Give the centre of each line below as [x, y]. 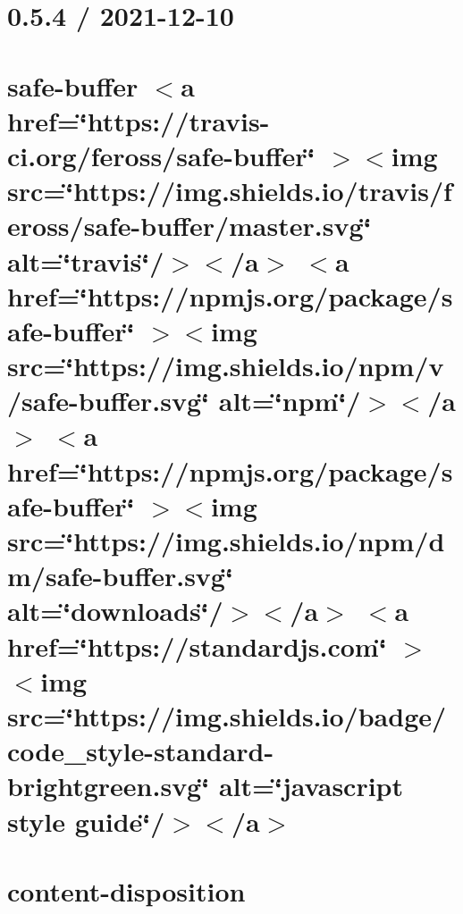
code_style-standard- [141, 751]
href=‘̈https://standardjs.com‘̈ [197, 646]
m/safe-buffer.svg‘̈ [120, 576]
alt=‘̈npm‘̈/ [290, 401]
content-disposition [126, 890]
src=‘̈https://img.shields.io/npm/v [226, 366]
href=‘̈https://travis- [139, 120]
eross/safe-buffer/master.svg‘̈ [189, 226]
